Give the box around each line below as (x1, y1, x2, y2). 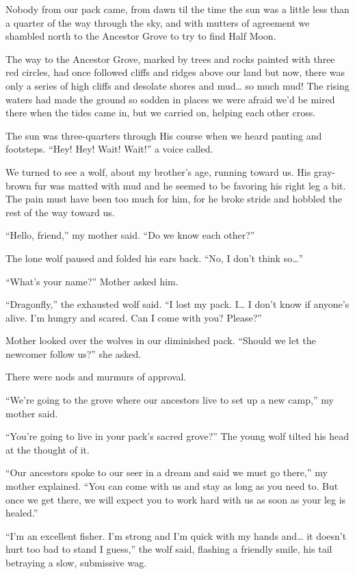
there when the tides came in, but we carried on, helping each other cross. (5, 105, 316, 120)
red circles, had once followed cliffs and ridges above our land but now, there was (5, 65, 345, 79)
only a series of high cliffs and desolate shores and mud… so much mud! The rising (5, 78, 350, 92)
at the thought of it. (5, 442, 90, 456)
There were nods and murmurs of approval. (5, 369, 187, 384)
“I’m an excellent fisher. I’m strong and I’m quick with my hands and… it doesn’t (5, 528, 347, 543)
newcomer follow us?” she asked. (5, 346, 142, 361)
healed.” (5, 506, 38, 520)
